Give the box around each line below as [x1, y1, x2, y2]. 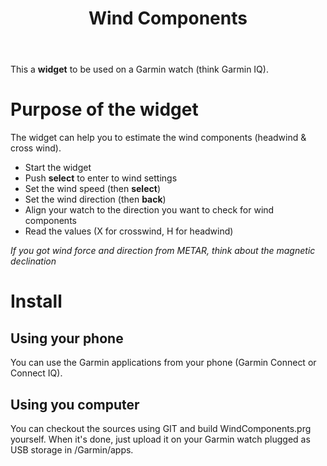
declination [10, 255, 57, 267]
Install [10, 290, 63, 313]
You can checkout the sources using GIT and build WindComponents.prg [10, 422, 312, 434]
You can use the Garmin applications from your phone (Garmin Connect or [10, 357, 317, 369]
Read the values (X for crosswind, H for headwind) [24, 225, 234, 237]
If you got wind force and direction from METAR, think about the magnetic [10, 245, 316, 257]
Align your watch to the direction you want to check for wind [24, 204, 275, 216]
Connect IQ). [10, 367, 63, 379]
